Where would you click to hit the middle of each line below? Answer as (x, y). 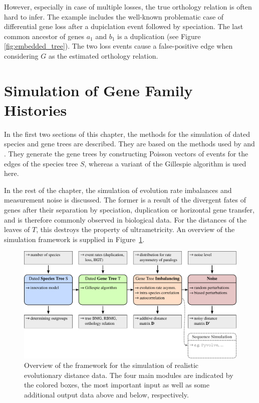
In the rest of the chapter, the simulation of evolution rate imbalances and (118, 190)
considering (21, 55)
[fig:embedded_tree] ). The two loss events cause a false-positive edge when (118, 46)
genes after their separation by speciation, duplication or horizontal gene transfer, (129, 210)
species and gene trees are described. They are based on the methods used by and (129, 144)
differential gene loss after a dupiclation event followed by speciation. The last (124, 26)
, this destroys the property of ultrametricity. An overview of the (136, 229)
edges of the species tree (41, 163)
